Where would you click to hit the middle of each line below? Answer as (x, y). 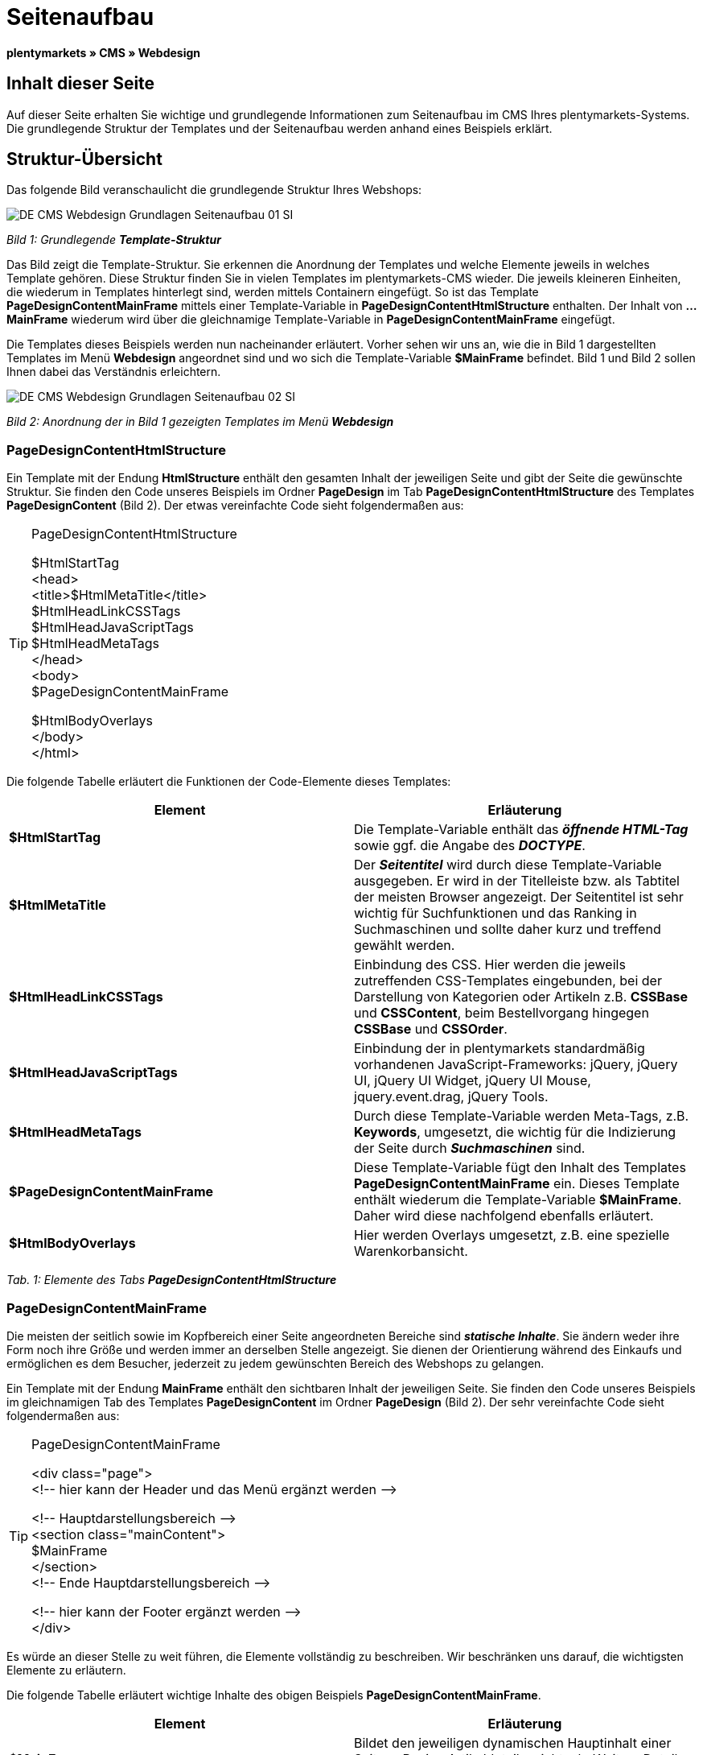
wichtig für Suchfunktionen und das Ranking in (495, 913)
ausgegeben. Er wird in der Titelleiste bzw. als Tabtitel (517, 881)
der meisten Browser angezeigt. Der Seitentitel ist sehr (519, 897)
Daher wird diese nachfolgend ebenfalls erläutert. (504, 1216)
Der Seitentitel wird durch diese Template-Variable (508, 865)
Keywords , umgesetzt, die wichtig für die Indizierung (515, 1132)
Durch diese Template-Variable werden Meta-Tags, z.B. (522, 1116)
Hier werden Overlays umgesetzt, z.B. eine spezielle (512, 1235)
